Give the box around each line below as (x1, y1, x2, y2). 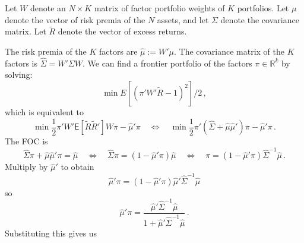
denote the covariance (220, 13, 299, 26)
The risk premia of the (5, 45, 87, 57)
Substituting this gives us (5, 226, 97, 239)
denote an (30, 2, 66, 14)
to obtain (61, 160, 94, 173)
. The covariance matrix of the (174, 45, 284, 57)
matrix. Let (5, 25, 46, 37)
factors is (5, 56, 38, 69)
